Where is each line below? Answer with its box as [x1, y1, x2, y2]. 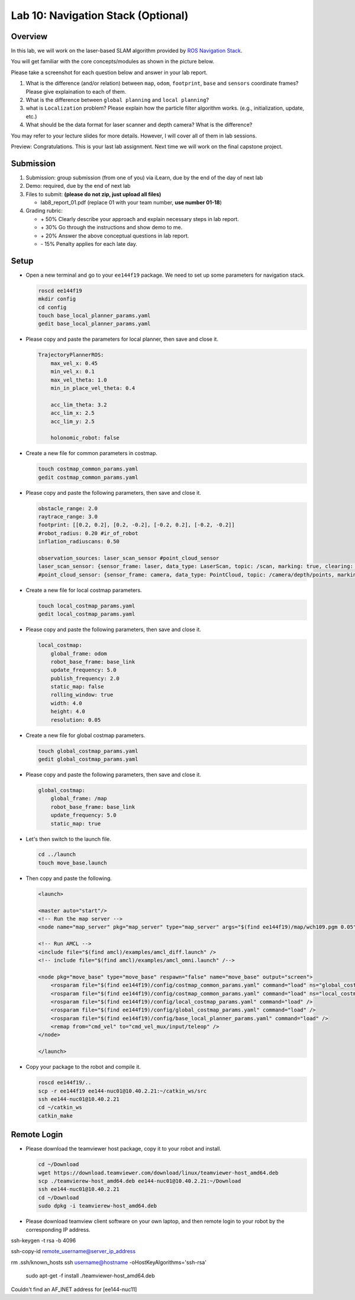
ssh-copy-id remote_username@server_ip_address [11, 1248, 136, 1255]
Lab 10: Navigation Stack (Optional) [11, 9, 189, 22]
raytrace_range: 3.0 [38, 513, 98, 520]
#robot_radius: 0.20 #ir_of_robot [38, 530, 138, 536]
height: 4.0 [50, 708, 86, 715]
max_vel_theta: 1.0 [50, 376, 108, 383]
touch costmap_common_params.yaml [38, 466, 138, 472]
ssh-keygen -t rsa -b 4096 [11, 1237, 76, 1244]
